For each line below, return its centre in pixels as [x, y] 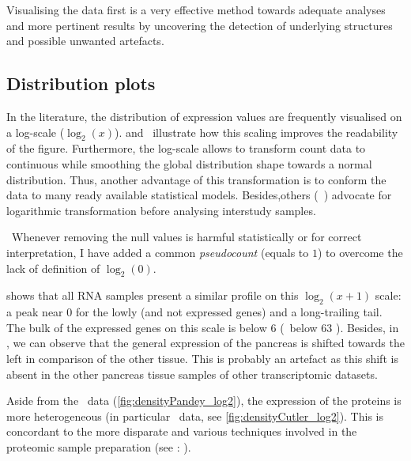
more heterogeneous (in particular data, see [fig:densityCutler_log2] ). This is [195, 416]
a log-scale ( [36, 132]
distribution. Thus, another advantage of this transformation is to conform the [196, 179]
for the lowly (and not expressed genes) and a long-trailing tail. [229, 312]
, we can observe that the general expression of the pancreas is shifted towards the [205, 343]
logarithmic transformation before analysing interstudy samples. [161, 210]
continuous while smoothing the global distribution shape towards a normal [189, 163]
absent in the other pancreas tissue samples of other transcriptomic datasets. [192, 374]
